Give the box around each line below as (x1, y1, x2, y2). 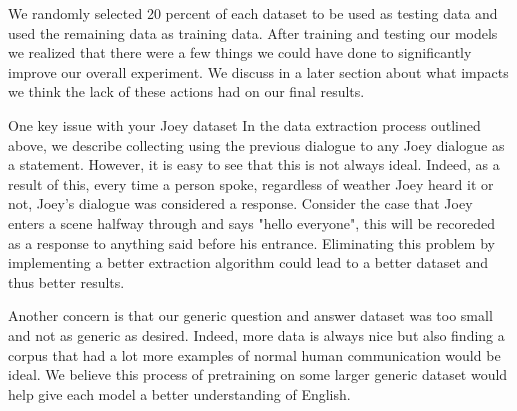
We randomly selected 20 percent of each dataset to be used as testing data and (8, 3, 498, 23)
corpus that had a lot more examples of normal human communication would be (8, 344, 501, 365)
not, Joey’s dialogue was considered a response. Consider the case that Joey (8, 193, 473, 214)
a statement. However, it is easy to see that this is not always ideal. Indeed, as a (8, 154, 500, 175)
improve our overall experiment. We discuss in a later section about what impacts (8, 61, 509, 82)
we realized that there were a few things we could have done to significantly (8, 42, 472, 63)
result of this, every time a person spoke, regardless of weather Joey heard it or (8, 173, 494, 194)
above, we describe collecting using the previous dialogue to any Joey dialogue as (8, 134, 505, 155)
